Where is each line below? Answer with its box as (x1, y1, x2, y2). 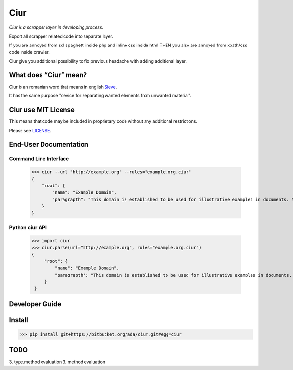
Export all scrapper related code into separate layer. (9, 33, 113, 39)
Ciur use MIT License (9, 106, 75, 114)
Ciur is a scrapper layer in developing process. (9, 24, 104, 30)
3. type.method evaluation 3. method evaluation (9, 359, 105, 365)
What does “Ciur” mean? (9, 71, 87, 79)
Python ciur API (9, 224, 47, 231)
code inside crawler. (9, 49, 50, 55)
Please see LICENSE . (9, 127, 51, 133)
